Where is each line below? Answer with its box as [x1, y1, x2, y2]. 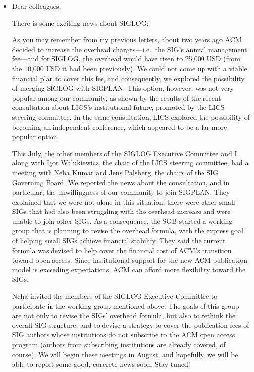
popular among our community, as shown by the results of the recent [12, 92, 221, 103]
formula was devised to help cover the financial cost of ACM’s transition [12, 245, 232, 255]
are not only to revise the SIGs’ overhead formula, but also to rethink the [12, 310, 236, 320]
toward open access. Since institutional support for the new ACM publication [12, 255, 247, 265]
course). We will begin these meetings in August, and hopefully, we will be [12, 349, 238, 359]
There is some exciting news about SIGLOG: [12, 17, 149, 28]
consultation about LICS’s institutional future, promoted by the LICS [12, 102, 225, 112]
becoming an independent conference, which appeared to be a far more [12, 121, 227, 132]
